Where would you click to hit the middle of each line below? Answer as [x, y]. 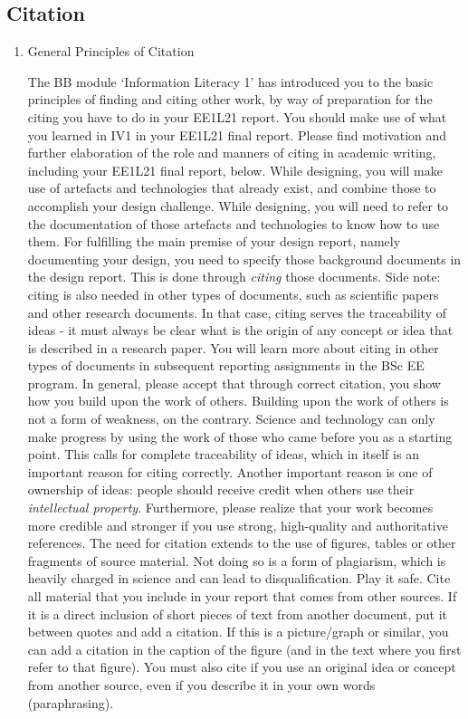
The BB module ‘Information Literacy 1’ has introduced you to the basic [230, 81]
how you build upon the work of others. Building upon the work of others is [238, 401]
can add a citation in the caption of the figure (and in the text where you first [244, 649]
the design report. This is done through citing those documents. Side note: [234, 277]
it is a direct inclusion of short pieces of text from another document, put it [238, 614]
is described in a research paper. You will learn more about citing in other [233, 347]
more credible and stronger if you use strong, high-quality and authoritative [238, 525]
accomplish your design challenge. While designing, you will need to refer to [238, 205]
